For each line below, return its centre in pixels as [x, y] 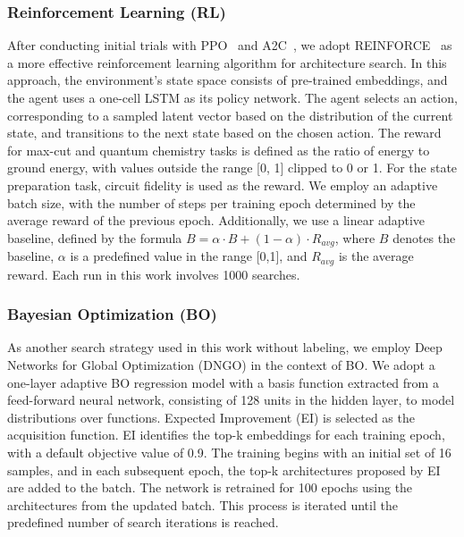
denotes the [424, 237]
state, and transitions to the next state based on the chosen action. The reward [224, 133]
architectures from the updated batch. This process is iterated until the [202, 504]
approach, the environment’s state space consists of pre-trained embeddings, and [228, 80]
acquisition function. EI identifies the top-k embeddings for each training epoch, [226, 435]
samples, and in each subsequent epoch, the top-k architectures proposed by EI [224, 470]
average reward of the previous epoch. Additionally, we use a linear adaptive [216, 220]
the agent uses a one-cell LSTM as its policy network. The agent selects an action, [232, 97]
